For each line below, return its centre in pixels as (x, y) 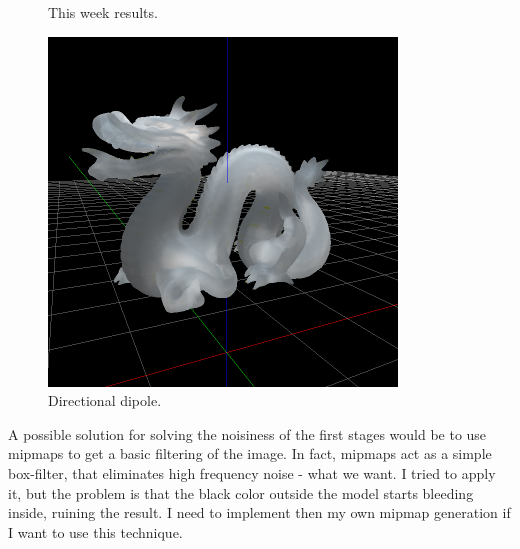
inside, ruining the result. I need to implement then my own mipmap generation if (259, 512)
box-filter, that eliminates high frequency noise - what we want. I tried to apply (252, 472)
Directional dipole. (105, 400)
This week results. (103, 12)
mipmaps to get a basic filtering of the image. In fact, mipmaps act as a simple (250, 453)
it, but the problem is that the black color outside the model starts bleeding (241, 492)
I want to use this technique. (95, 531)
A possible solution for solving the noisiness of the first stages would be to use (247, 433)
